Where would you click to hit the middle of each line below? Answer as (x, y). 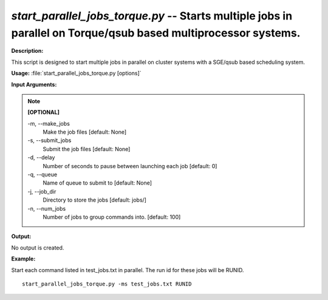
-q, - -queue (43, 175)
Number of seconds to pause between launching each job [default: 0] (130, 166)
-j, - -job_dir (42, 191)
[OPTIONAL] (44, 112)
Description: (27, 51)
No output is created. (38, 247)
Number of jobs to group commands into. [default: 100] (112, 217)
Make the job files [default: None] (85, 132)
